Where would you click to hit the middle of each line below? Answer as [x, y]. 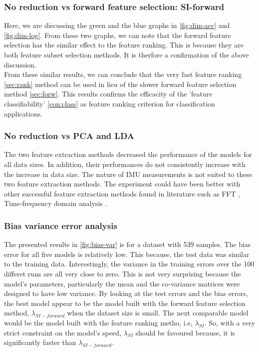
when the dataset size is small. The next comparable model [158, 313]
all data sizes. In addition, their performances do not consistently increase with [125, 164]
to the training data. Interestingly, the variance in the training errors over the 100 [129, 264]
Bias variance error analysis [61, 225]
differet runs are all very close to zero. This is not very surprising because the [123, 273]
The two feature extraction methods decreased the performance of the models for [128, 154]
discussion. [20, 64]
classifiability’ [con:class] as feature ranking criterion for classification [110, 103]
